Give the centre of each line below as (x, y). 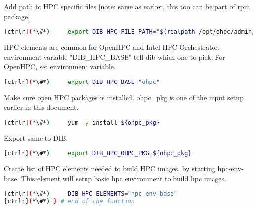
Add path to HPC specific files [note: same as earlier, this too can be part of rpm (127, 6)
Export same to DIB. (36, 138)
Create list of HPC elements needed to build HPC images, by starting (110, 169)
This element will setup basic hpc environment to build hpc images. (124, 178)
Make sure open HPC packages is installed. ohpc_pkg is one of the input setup (124, 97)
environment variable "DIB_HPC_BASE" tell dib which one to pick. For (115, 57)
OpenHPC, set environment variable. (60, 66)
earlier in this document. (41, 107)
